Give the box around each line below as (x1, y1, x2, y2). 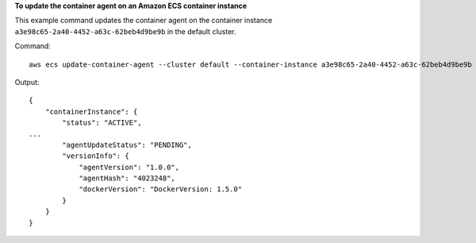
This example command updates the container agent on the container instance (14, 16, 273, 25)
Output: (14, 77, 40, 87)
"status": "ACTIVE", (62, 118, 142, 127)
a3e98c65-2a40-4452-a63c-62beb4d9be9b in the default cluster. (14, 26, 236, 36)
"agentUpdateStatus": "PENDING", (62, 140, 192, 149)
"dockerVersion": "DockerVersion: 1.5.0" (79, 185, 242, 194)
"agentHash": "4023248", (79, 174, 176, 183)
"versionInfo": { (62, 152, 130, 160)
